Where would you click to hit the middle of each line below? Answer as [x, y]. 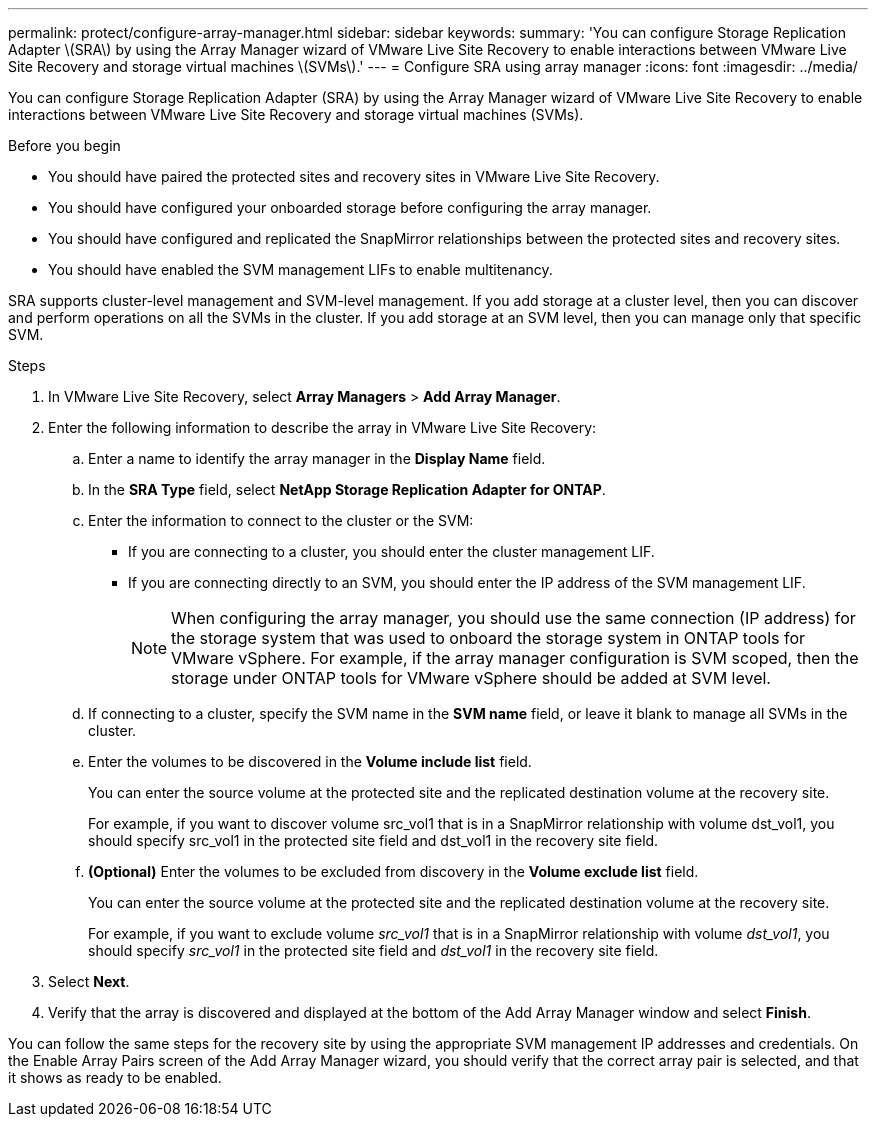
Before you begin [64, 145]
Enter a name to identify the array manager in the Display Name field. [317, 458]
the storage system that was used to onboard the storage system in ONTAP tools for [488, 638]
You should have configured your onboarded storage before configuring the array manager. [350, 207]
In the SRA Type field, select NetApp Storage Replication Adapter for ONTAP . [347, 489]
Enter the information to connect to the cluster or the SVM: [281, 520]
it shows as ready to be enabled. [115, 1077]
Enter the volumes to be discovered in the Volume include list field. [310, 761]
